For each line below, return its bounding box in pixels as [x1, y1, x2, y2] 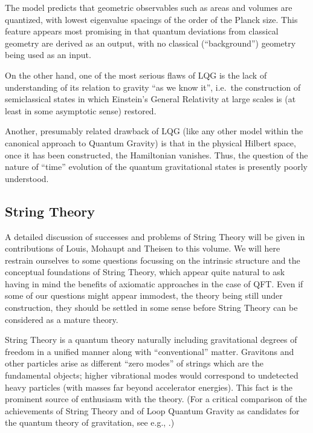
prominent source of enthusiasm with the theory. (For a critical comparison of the [5, 392, 307, 405]
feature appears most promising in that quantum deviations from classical [5, 25, 279, 37]
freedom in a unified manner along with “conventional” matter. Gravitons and [5, 345, 294, 357]
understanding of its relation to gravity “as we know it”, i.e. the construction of [5, 80, 301, 93]
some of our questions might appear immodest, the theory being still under [5, 289, 283, 302]
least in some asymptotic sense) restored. [5, 104, 156, 117]
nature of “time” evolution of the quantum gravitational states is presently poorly [5, 160, 308, 173]
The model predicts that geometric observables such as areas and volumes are [5, 1, 292, 13]
